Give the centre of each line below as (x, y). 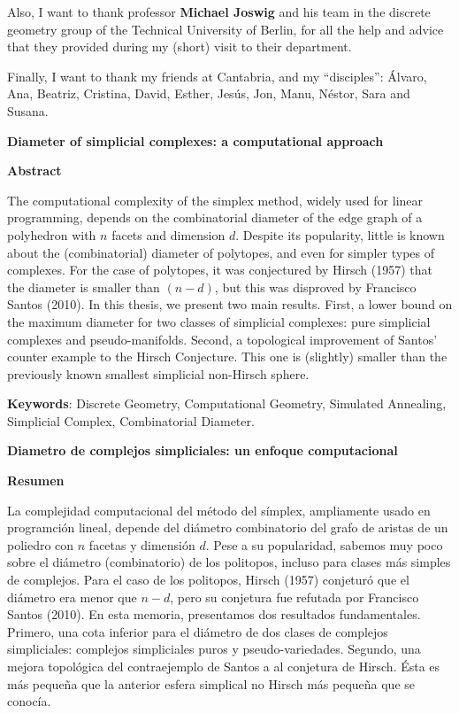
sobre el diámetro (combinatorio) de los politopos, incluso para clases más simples (229, 562)
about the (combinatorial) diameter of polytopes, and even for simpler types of (221, 252)
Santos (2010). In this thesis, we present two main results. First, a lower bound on (230, 304)
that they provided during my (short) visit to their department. (180, 46)
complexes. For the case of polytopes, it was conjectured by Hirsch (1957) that (220, 270)
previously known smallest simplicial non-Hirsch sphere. (158, 373)
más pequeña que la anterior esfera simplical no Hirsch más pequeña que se (211, 683)
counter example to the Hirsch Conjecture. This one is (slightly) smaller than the (227, 356)
